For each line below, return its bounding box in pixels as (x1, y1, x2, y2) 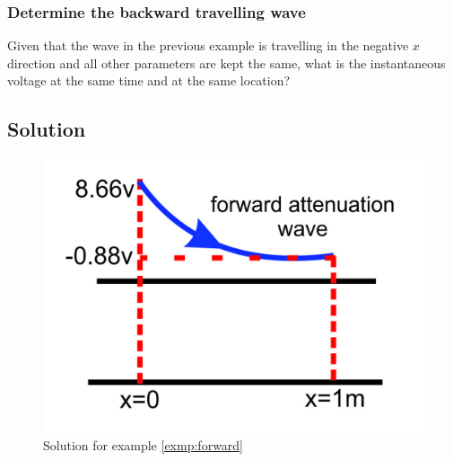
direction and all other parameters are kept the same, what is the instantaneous (7, 53, 446, 72)
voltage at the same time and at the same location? (7, 71, 291, 90)
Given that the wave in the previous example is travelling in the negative (7, 36, 409, 55)
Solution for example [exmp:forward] (43, 435, 244, 454)
